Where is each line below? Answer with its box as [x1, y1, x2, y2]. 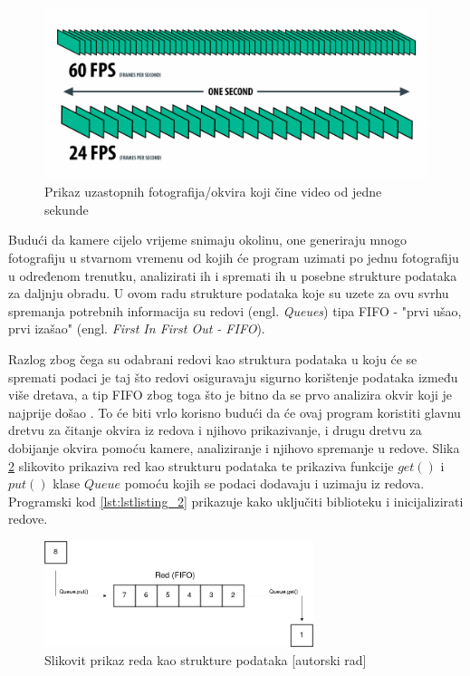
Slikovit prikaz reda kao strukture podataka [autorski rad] [44, 650, 367, 669]
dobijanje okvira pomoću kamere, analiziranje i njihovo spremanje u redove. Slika [8, 438, 460, 457]
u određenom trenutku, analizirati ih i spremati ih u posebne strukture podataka [8, 266, 457, 285]
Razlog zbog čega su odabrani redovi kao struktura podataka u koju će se [8, 349, 417, 368]
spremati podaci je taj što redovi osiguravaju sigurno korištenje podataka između [8, 367, 458, 386]
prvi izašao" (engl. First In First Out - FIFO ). [8, 319, 265, 338]
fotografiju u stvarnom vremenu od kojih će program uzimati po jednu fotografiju [8, 248, 459, 267]
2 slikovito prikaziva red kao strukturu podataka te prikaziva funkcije [8, 456, 394, 475]
